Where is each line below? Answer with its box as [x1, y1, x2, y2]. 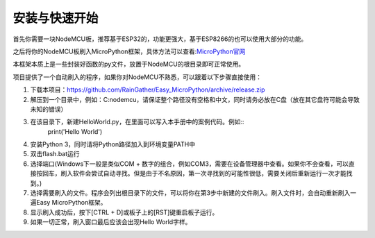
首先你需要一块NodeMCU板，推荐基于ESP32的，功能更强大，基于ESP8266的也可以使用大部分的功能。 [12, 35, 308, 43]
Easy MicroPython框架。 [35, 198, 107, 207]
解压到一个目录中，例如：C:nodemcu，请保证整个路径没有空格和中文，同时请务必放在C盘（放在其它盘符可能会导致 [30, 95, 360, 103]
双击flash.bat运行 [30, 150, 80, 158]
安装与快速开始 [12, 10, 99, 26]
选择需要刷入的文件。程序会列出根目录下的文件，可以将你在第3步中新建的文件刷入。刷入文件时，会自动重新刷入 [30, 189, 351, 197]
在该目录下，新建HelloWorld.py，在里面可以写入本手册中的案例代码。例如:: [30, 118, 244, 126]
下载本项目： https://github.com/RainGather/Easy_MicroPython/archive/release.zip [30, 85, 265, 94]
